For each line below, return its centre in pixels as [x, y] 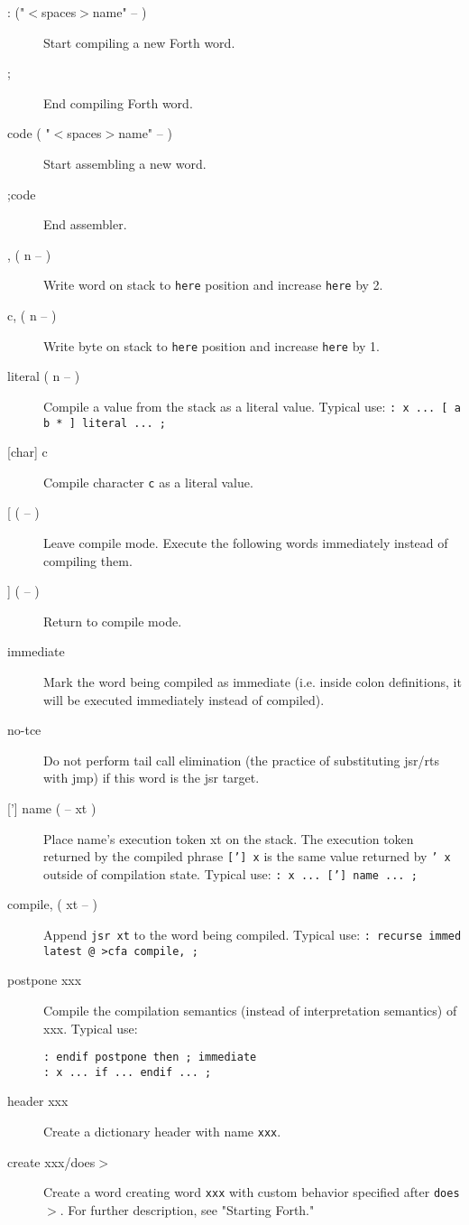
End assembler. [85, 224]
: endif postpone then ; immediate [150, 1058]
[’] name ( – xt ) [52, 807]
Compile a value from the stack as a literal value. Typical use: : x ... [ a [252, 406]
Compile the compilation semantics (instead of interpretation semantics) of [250, 1010]
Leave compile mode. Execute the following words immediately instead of [246, 543]
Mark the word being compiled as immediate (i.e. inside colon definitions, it [253, 681]
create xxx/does [51, 1161]
